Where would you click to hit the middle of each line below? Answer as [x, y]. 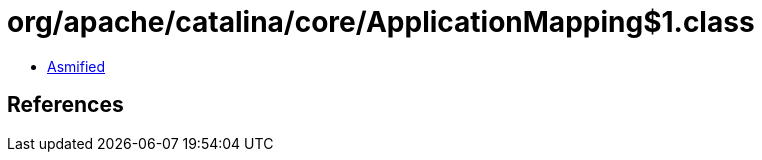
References [65, 105]
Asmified [76, 66]
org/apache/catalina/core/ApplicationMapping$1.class [381, 22]
